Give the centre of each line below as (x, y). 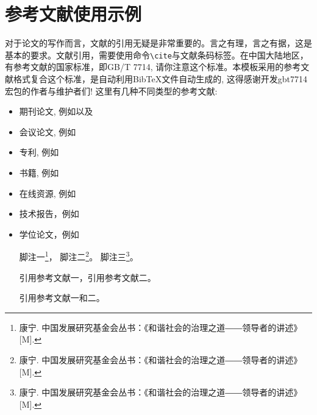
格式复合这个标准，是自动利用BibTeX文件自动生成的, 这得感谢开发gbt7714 (160, 78)
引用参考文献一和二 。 (62, 298)
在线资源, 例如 (48, 193)
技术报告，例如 (49, 214)
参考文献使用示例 (73, 14)
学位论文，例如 (49, 234)
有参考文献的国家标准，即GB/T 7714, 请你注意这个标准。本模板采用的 (144, 67)
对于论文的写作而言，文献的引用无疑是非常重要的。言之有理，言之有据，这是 (158, 43)
